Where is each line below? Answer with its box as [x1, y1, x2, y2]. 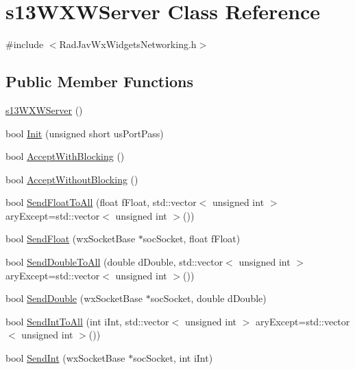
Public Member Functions [5, 71, 193, 92]
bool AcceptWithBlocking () [5, 149, 125, 163]
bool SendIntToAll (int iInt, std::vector [5, 314, 169, 328]
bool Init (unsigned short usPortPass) [5, 126, 164, 140]
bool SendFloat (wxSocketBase [5, 231, 136, 246]
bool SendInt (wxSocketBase [5, 351, 125, 365]
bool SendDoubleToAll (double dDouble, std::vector [5, 255, 223, 269]
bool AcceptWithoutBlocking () [5, 172, 138, 186]
